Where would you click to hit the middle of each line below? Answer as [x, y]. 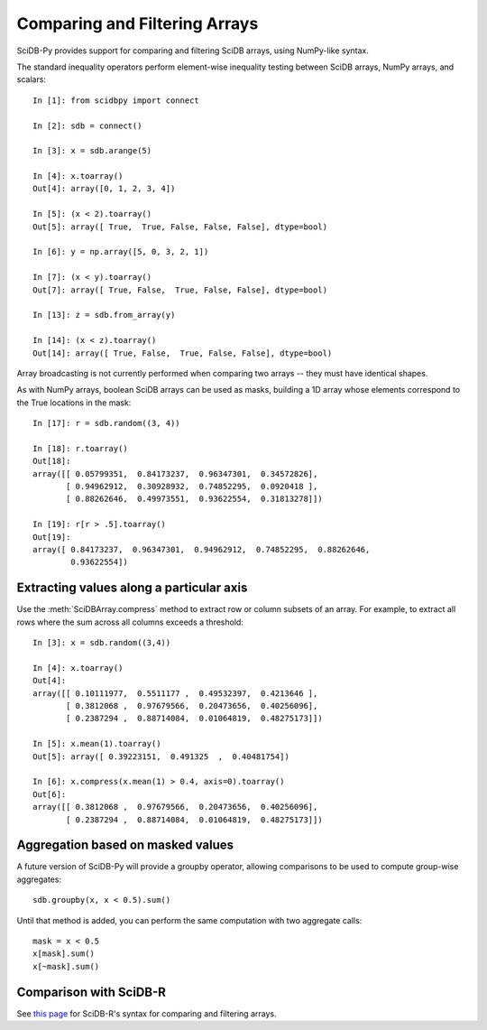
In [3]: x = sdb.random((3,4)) [102, 643]
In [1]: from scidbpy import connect [116, 100]
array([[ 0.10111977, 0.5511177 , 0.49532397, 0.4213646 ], [175, 693]
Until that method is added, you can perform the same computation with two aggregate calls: [189, 920]
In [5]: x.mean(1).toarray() [97, 744]
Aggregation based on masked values [125, 845]
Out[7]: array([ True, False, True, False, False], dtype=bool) [180, 290]
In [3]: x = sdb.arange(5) [92, 151]
